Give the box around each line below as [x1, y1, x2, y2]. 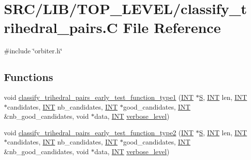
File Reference [123, 17, 221, 37]
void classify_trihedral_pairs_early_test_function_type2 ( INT [4, 127, 194, 137]
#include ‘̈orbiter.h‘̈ [4, 46, 62, 56]
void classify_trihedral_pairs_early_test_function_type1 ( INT [4, 92, 194, 102]
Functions [4, 69, 53, 84]
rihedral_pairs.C [4, 17, 118, 37]
